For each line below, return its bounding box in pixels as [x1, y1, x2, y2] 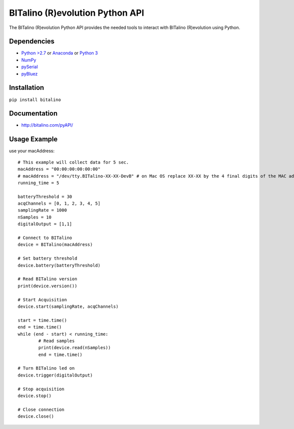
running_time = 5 [18, 180, 59, 186]
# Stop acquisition [18, 386, 65, 392]
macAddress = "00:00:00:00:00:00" [18, 166, 100, 172]
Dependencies [9, 37, 55, 46]
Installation [9, 83, 44, 92]
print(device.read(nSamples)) [38, 345, 111, 350]
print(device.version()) [18, 283, 77, 289]
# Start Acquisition [18, 297, 67, 302]
